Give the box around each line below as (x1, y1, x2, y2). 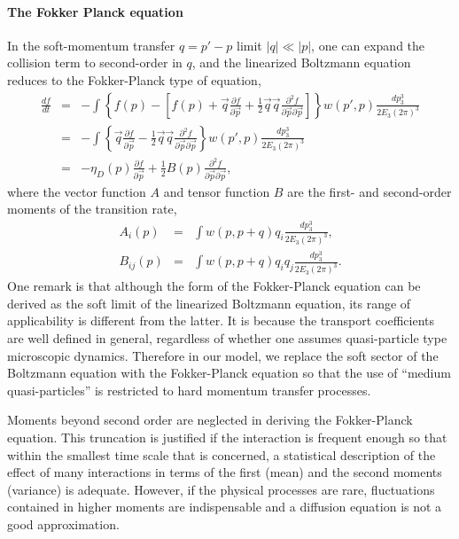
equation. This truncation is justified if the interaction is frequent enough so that (7, 428, 447, 446)
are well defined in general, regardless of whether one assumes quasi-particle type (7, 329, 447, 348)
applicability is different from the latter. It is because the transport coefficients (7, 311, 435, 330)
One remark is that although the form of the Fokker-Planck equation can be (7, 277, 421, 295)
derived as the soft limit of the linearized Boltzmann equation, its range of (7, 293, 411, 312)
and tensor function (163, 182, 270, 200)
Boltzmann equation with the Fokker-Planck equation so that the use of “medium (7, 363, 451, 382)
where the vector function (7, 182, 146, 200)
